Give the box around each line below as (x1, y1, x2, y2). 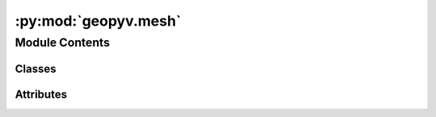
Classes (15, 62, 57, 75)
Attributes (15, 87, 68, 101)
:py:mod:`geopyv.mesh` (15, 12, 182, 30)
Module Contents (15, 35, 111, 50)
